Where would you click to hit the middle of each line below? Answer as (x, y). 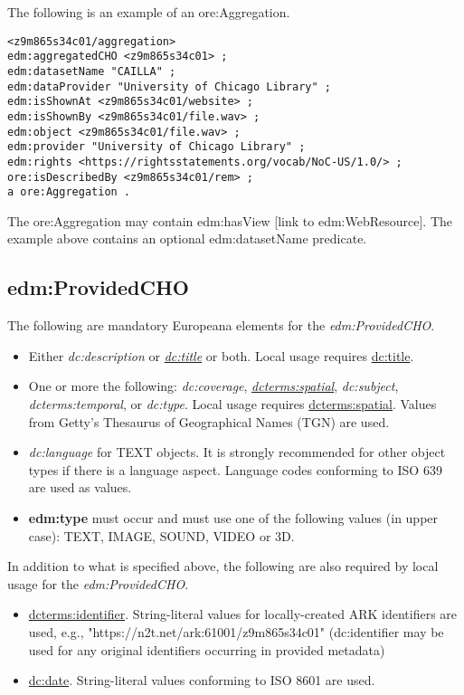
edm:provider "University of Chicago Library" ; (156, 147)
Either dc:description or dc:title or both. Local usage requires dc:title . (221, 355)
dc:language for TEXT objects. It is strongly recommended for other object (237, 452)
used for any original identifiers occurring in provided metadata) (207, 649)
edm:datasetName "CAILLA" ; (92, 71)
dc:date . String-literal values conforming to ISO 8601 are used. (202, 680)
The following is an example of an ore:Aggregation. (149, 12)
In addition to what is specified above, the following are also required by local (223, 566)
